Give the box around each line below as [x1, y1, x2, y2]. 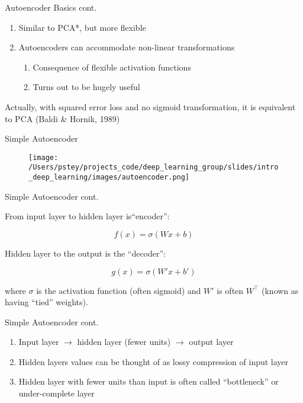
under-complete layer [18, 387, 95, 399]
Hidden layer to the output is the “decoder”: [5, 247, 166, 259]
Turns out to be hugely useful [33, 81, 140, 93]
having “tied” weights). [5, 296, 88, 308]
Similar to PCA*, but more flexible [18, 21, 146, 33]
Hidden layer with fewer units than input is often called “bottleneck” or [18, 375, 279, 388]
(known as [262, 284, 299, 296]
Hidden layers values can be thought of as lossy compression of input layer [18, 355, 289, 367]
